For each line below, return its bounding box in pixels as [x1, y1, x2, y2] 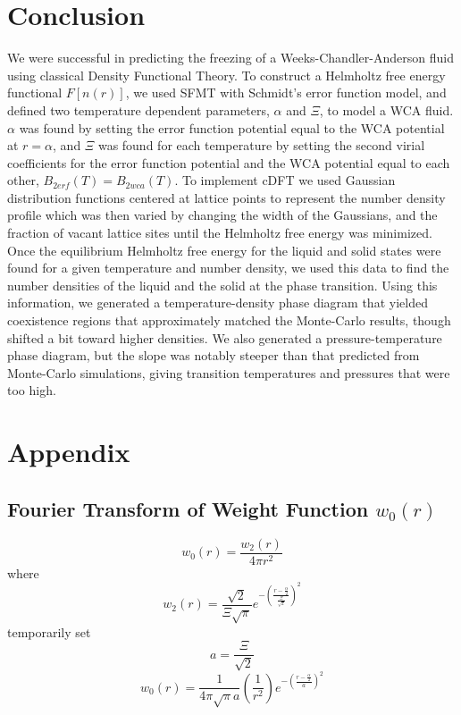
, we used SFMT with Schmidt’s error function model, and [125, 83, 447, 102]
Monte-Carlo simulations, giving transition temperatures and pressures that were [7, 363, 450, 382]
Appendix [7, 433, 130, 470]
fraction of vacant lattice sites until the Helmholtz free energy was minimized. [7, 223, 432, 242]
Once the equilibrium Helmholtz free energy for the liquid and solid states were [7, 240, 441, 259]
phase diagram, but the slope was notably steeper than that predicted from [7, 346, 420, 365]
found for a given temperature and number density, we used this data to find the [7, 258, 449, 277]
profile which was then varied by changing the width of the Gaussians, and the [7, 206, 438, 224]
